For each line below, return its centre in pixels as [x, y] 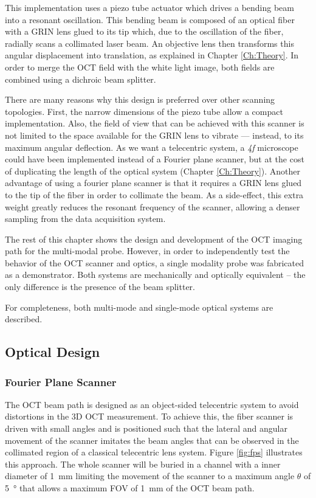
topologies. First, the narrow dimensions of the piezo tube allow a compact [144, 111]
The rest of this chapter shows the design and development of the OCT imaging [154, 239]
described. [24, 319]
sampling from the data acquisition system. [85, 219]
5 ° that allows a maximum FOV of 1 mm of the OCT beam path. [130, 488]
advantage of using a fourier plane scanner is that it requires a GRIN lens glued [153, 183]
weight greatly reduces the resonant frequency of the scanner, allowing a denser [153, 206]
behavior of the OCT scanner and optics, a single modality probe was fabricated [155, 262]
